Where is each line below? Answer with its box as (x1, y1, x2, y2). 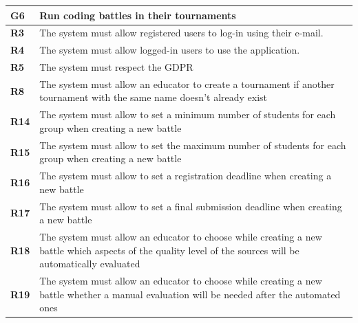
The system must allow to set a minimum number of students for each (39, 107, 336, 122)
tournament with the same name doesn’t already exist (39, 90, 268, 104)
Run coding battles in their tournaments (39, 8, 236, 22)
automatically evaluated (39, 256, 140, 271)
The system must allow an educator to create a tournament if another (39, 76, 335, 91)
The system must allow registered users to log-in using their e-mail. (39, 25, 324, 40)
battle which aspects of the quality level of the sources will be (39, 243, 299, 257)
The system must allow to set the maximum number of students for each (39, 137, 346, 152)
